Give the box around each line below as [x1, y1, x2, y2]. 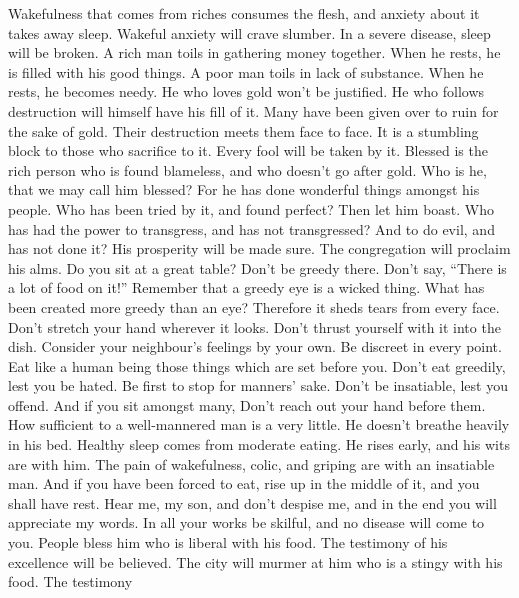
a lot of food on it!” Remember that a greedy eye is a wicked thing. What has [8, 277, 485, 298]
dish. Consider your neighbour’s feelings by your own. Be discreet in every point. [8, 336, 502, 357]
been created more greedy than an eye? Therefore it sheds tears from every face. [8, 296, 500, 317]
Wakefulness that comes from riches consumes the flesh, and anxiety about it [8, 3, 480, 23]
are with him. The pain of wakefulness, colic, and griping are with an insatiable [8, 453, 495, 474]
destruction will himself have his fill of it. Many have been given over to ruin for [8, 100, 499, 121]
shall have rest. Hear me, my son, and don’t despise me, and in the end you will [8, 492, 497, 513]
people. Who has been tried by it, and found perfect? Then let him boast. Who [8, 198, 494, 219]
